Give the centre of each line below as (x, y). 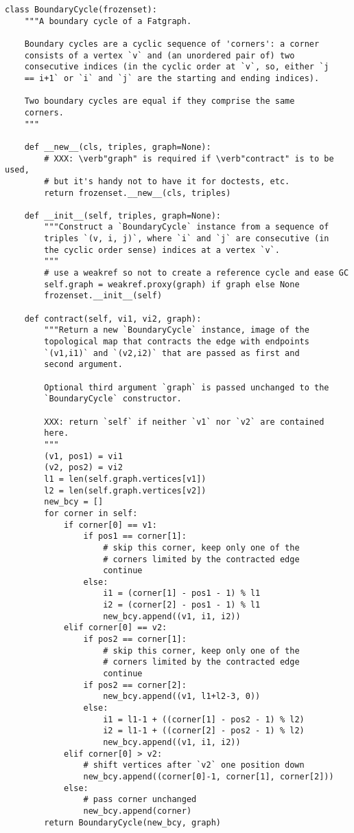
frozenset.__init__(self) (103, 296)
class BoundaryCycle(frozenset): (81, 10)
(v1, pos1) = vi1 (83, 456)
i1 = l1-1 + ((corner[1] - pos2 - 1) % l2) (204, 719)
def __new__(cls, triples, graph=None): (118, 147)
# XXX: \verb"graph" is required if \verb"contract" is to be (189, 158)
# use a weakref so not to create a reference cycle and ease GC (197, 273)
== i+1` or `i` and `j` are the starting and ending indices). (172, 78)
